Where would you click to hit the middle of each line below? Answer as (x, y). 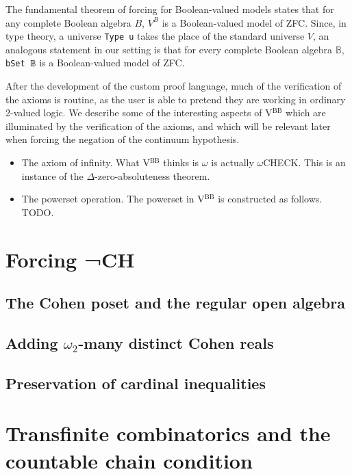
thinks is (181, 162)
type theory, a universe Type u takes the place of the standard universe (155, 36)
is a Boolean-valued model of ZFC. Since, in (254, 22)
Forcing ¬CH (70, 259)
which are (306, 113)
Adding (32, 342)
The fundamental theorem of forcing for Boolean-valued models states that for (170, 9)
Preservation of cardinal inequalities (136, 383)
